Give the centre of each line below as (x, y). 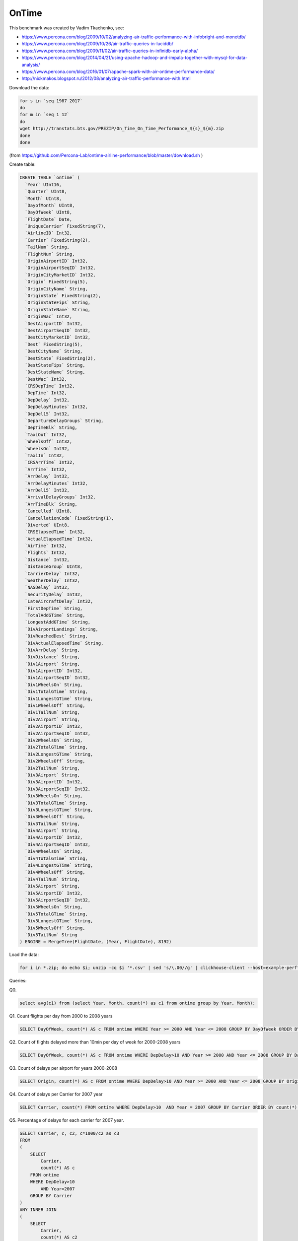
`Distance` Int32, (47, 559)
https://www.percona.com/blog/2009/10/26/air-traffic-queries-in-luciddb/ (98, 44)
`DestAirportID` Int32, (54, 323)
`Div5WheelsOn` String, (54, 907)
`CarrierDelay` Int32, (53, 574)
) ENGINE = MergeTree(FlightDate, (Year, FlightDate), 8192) (96, 942)
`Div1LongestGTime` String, (59, 698)
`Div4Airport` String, (53, 831)
